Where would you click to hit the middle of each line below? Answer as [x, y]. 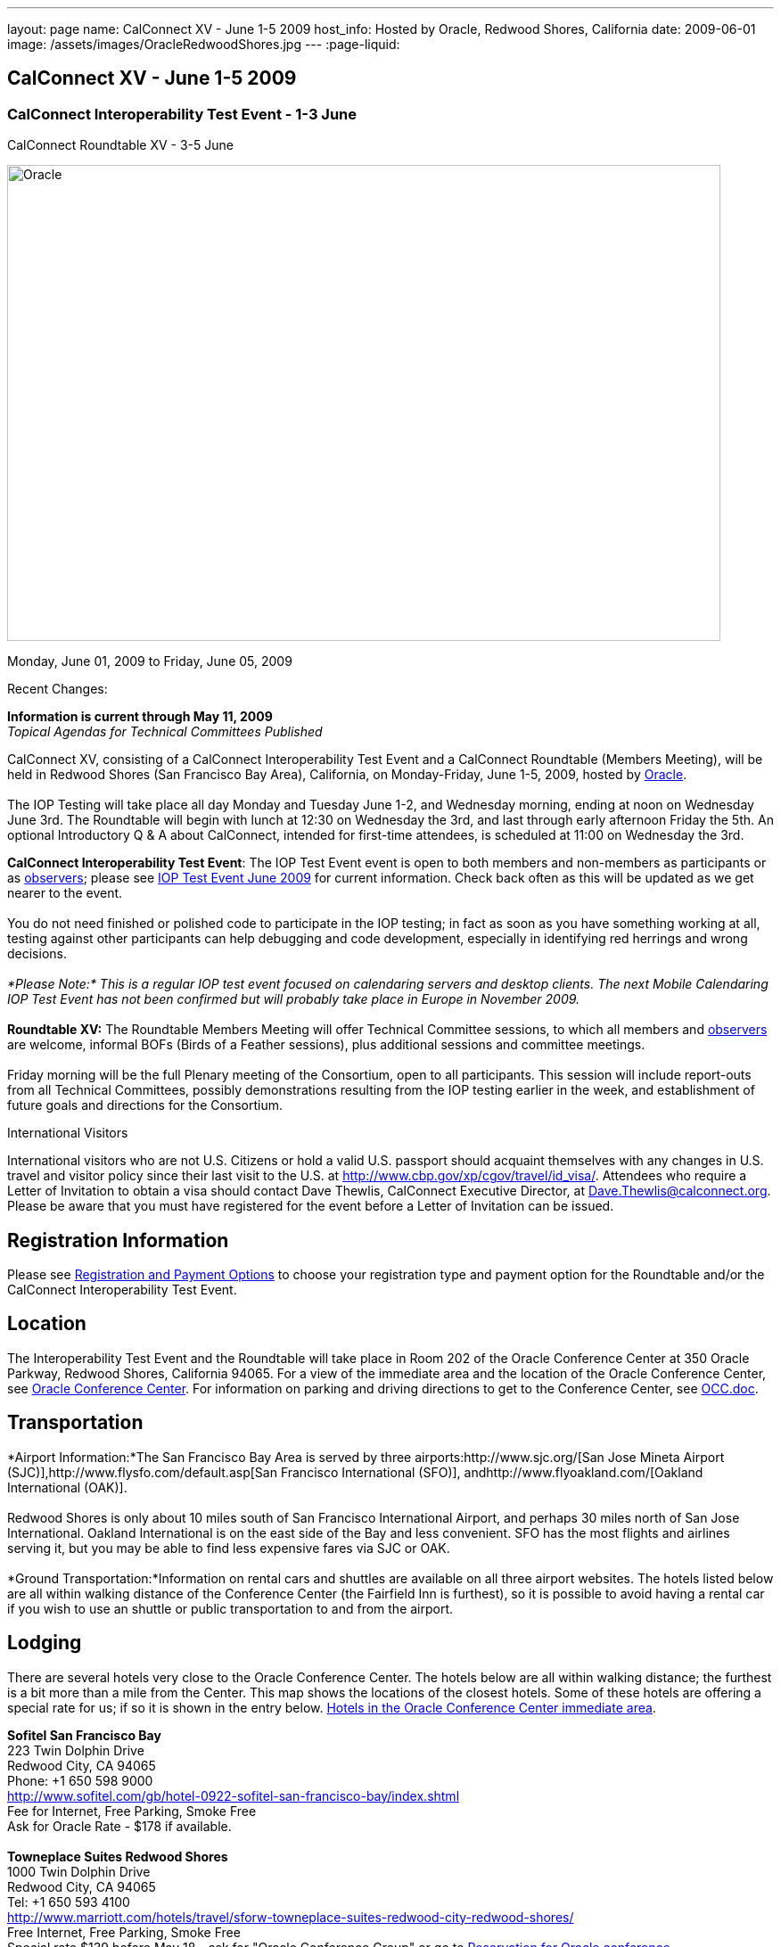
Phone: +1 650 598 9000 [80, 1780]
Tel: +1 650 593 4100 [69, 1902]
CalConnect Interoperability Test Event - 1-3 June [182, 114]
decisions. [37, 954]
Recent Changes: [58, 689]
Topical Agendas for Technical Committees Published [165, 732]
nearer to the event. [65, 893]
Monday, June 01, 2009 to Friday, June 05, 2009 [150, 661]
